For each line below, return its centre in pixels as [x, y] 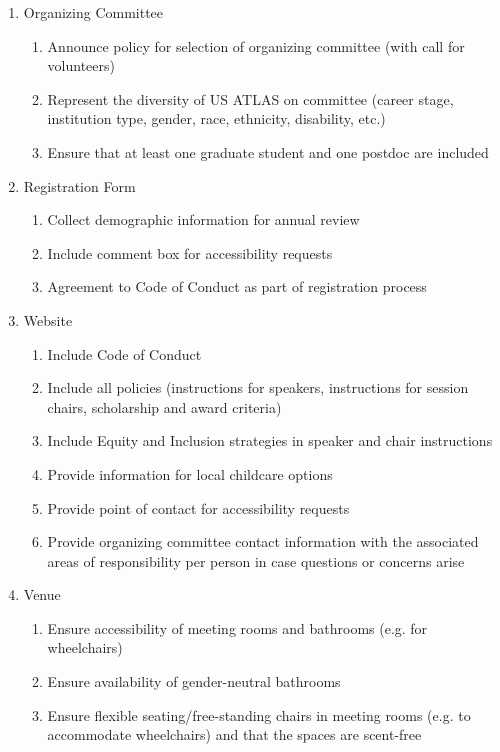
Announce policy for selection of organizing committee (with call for [256, 45]
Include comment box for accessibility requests [190, 252]
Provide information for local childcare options [190, 473]
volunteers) [81, 65]
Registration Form [79, 185]
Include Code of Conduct [124, 353]
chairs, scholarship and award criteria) [164, 406]
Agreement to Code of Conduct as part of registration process [237, 286]
